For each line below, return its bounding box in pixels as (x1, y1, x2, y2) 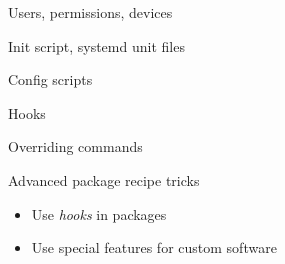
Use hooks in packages (31, 203, 167, 224)
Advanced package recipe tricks (8, 169, 200, 190)
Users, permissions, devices (8, 2, 173, 22)
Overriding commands (8, 136, 143, 157)
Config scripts (8, 69, 93, 90)
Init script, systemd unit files (8, 35, 185, 56)
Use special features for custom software (31, 237, 277, 258)
